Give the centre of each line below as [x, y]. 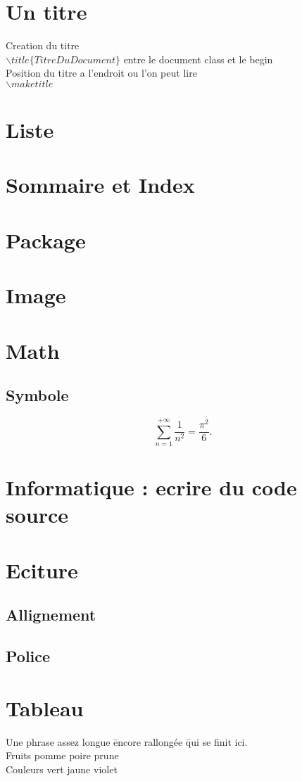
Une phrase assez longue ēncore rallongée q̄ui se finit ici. [127, 741]
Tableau [45, 707]
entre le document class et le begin [198, 59]
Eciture [42, 570]
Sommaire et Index [100, 185]
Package [46, 240]
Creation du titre [43, 45]
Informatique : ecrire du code [151, 487]
